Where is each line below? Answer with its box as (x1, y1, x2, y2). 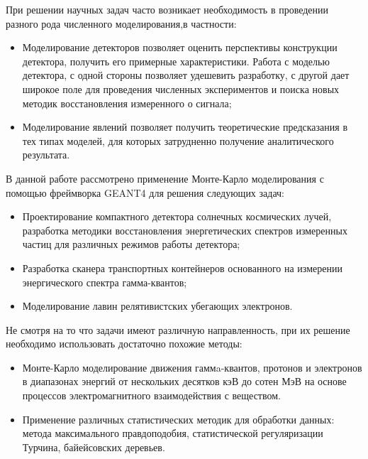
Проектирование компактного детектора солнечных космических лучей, (22, 209, 332, 224)
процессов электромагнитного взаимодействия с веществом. (22, 388, 281, 403)
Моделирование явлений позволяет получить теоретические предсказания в (22, 119, 348, 134)
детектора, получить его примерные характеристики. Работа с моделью (22, 53, 330, 68)
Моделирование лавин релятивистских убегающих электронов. (22, 298, 293, 313)
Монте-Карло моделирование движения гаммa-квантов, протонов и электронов (22, 360, 362, 374)
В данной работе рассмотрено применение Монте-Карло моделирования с (6, 171, 324, 185)
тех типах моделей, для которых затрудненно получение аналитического (22, 133, 334, 148)
